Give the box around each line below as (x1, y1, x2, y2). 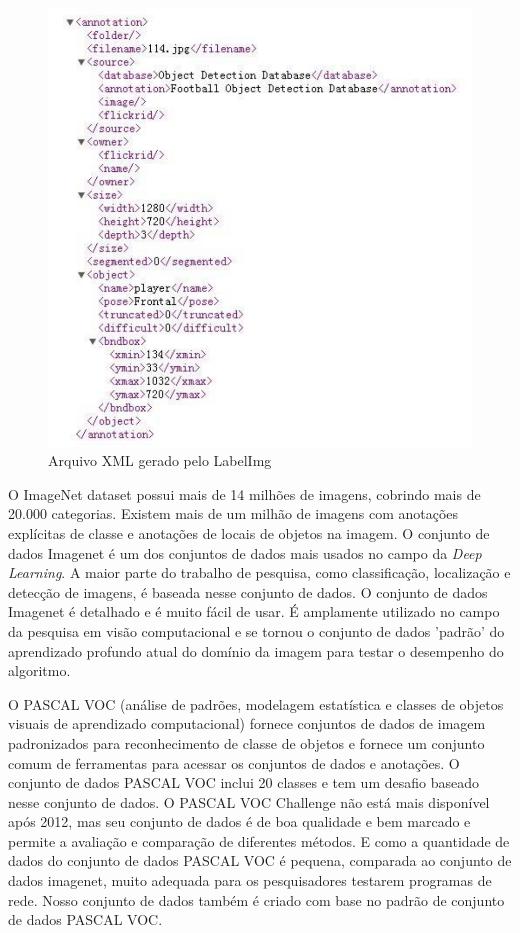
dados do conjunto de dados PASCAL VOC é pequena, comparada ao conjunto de (8, 850, 512, 871)
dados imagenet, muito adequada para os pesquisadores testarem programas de (8, 870, 492, 891)
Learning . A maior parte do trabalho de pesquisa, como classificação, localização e (8, 562, 511, 583)
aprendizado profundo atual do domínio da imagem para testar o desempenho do (8, 640, 504, 661)
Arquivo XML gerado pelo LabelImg (48, 450, 272, 471)
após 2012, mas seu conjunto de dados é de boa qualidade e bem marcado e (8, 811, 471, 832)
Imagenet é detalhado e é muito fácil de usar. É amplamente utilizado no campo (8, 601, 500, 622)
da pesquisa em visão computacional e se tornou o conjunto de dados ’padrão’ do (8, 620, 505, 641)
